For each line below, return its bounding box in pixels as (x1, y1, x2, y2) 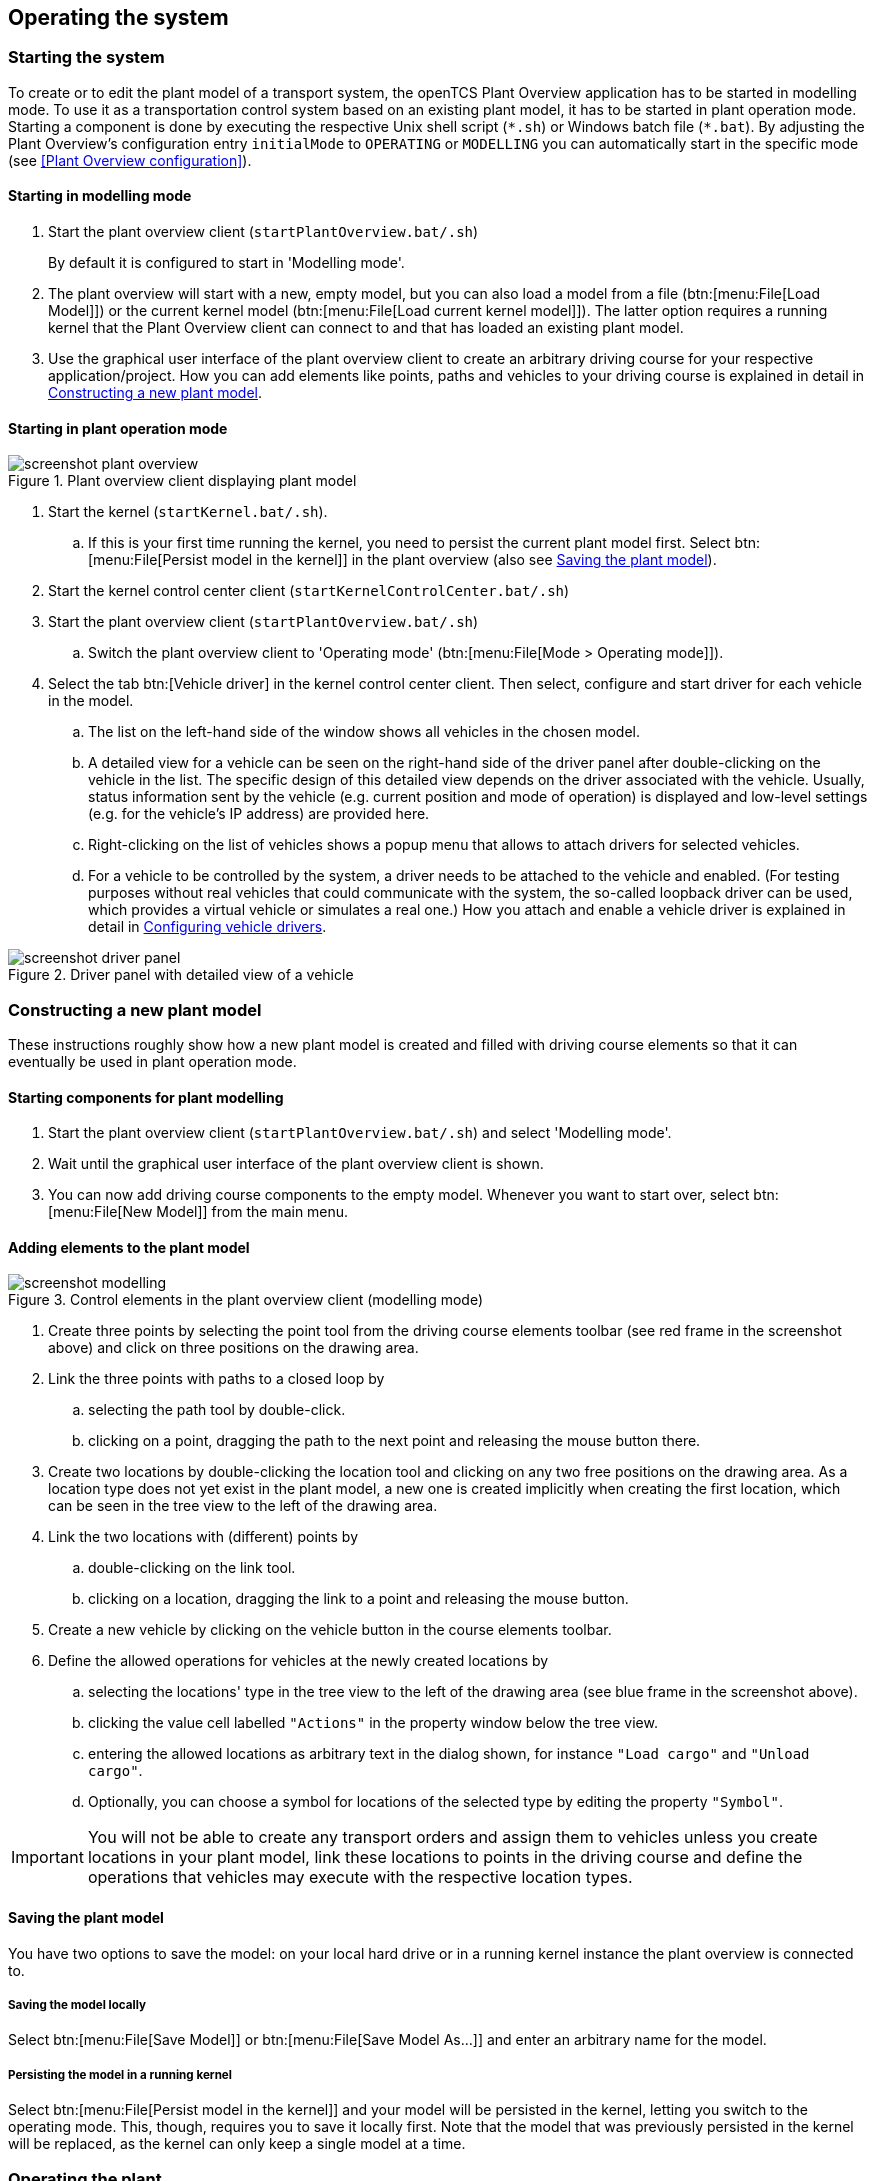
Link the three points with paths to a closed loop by (48, 1370, 385, 1388)
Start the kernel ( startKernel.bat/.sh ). (48, 503, 328, 521)
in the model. (48, 692, 134, 710)
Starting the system (8, 47, 165, 68)
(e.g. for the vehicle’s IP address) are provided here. (88, 805, 430, 823)
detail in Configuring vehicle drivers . (88, 918, 327, 936)
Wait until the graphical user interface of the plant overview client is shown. (48, 1155, 544, 1173)
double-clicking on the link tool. (88, 1559, 296, 1577)
